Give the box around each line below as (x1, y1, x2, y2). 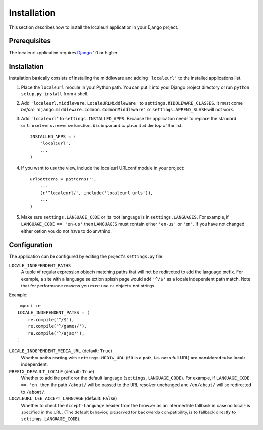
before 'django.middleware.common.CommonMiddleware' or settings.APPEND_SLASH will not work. (21, 107, 235, 112)
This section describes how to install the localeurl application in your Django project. (9, 24, 179, 30)
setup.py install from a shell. (21, 91, 89, 97)
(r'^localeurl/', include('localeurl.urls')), (39, 190, 153, 196)
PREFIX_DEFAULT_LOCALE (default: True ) (9, 368, 94, 374)
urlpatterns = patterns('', (30, 177, 97, 182)
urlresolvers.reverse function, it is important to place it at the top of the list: (21, 122, 183, 128)
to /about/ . (21, 389, 46, 394)
